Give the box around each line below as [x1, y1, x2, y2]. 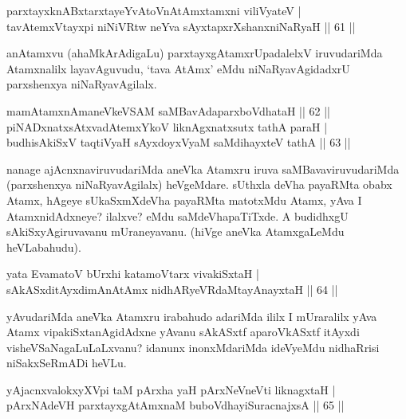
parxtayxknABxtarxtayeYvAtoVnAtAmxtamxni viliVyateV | [6, 2, 302, 18]
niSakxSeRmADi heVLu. [6, 354, 127, 371]
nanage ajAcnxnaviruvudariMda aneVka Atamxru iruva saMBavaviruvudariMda [6, 160, 400, 177]
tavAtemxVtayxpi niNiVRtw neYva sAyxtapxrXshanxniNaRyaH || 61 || [6, 18, 356, 34]
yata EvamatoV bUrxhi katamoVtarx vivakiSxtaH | [6, 265, 259, 282]
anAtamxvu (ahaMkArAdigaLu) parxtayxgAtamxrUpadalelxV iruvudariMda [6, 45, 383, 61]
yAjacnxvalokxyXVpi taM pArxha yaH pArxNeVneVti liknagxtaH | [6, 381, 336, 397]
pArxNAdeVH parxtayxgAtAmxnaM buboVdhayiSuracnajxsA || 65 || [6, 397, 345, 413]
